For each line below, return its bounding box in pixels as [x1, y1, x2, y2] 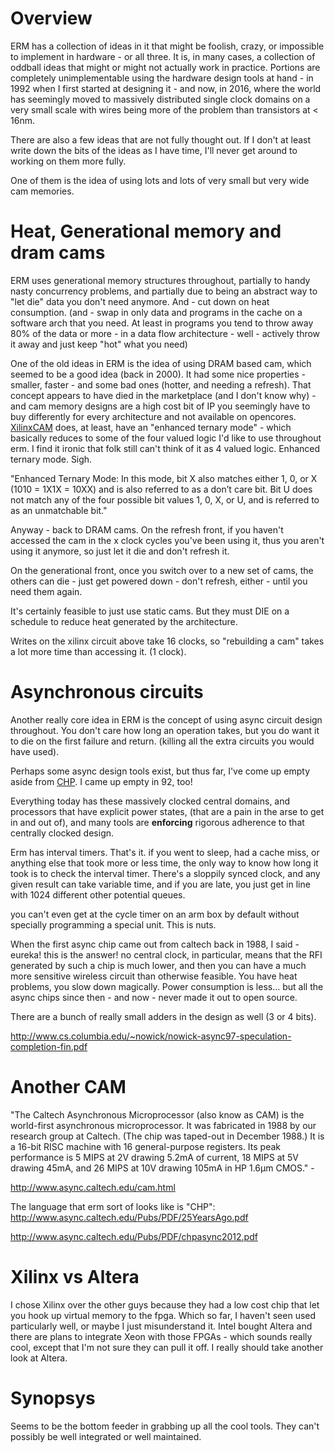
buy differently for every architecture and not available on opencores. [10, 410, 297, 422]
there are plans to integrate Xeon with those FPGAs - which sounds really [10, 1330, 313, 1342]
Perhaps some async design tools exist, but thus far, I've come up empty [10, 765, 311, 777]
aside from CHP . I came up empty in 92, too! [10, 775, 193, 787]
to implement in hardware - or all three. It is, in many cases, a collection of [10, 50, 316, 62]
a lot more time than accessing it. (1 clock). [10, 645, 187, 657]
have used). [10, 745, 60, 757]
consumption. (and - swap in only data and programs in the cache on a [10, 306, 303, 318]
